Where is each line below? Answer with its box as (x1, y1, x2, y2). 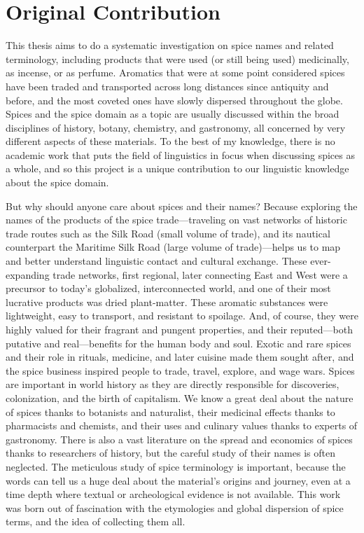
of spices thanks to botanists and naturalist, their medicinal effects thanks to (6, 404, 335, 419)
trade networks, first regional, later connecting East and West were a (52, 267, 348, 282)
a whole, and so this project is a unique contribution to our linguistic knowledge (6, 161, 349, 176)
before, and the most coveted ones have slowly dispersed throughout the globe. (6, 92, 343, 107)
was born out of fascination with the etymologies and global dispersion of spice (6, 500, 344, 515)
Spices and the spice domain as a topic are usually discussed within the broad (6, 106, 339, 121)
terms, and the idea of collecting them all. (6, 514, 185, 529)
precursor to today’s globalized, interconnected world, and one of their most (6, 281, 331, 296)
